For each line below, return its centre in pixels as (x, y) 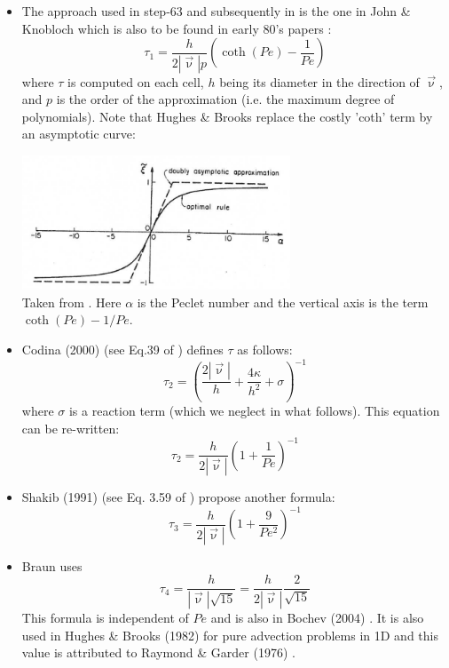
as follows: (265, 349)
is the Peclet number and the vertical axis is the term (283, 302)
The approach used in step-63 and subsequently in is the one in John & (216, 11)
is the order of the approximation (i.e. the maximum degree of (225, 99)
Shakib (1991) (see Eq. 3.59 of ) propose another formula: (178, 497)
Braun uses (52, 565)
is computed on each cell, (136, 81)
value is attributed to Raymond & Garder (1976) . (158, 652)
